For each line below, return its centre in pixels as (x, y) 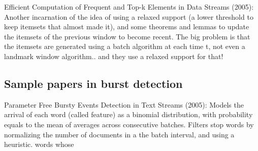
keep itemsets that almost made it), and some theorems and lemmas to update (127, 27)
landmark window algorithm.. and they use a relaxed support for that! (114, 56)
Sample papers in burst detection (93, 83)
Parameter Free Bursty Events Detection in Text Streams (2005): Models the (124, 104)
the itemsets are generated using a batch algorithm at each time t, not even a (125, 46)
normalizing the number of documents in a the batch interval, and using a (119, 134)
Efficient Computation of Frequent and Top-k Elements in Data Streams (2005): (129, 7)
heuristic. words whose (39, 144)
